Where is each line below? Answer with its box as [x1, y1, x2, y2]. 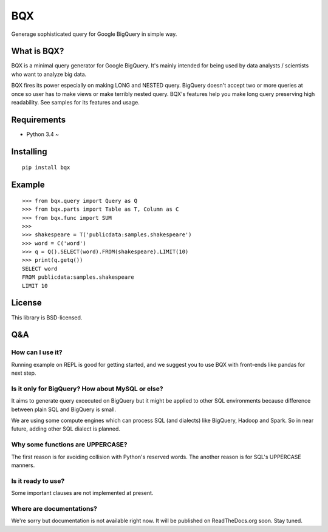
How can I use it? [11, 348, 63, 356]
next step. [11, 369, 36, 377]
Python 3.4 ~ [26, 131, 60, 138]
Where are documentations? [11, 504, 97, 513]
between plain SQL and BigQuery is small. [11, 406, 117, 413]
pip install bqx [22, 164, 70, 171]
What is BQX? [11, 46, 64, 56]
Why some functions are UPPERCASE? [11, 440, 128, 449]
